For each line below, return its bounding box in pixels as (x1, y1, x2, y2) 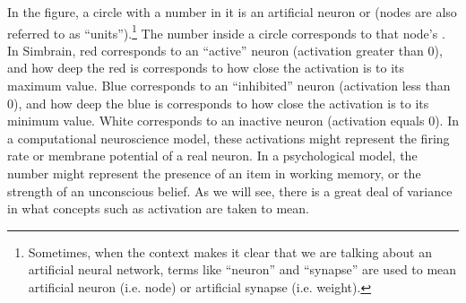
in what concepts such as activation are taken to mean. (7, 199, 310, 218)
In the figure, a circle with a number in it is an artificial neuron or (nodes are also (7, 3, 457, 21)
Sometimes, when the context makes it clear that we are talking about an (28, 242, 432, 261)
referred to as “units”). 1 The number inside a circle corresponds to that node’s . (7, 21, 445, 42)
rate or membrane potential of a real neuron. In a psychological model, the (7, 146, 418, 165)
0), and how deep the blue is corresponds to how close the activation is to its (7, 93, 429, 112)
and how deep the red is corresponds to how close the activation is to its (7, 58, 405, 77)
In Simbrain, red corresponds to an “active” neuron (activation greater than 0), (7, 40, 443, 59)
